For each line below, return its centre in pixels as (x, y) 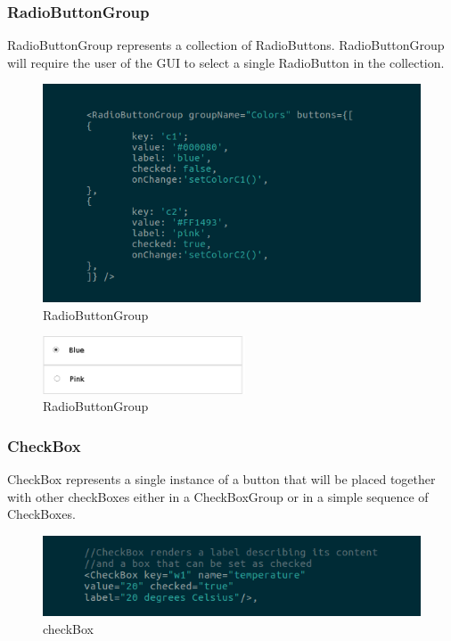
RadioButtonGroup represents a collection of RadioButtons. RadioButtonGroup (226, 45)
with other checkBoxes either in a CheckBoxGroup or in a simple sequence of (218, 496)
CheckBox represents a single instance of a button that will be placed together (221, 479)
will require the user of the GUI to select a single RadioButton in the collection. (226, 62)
